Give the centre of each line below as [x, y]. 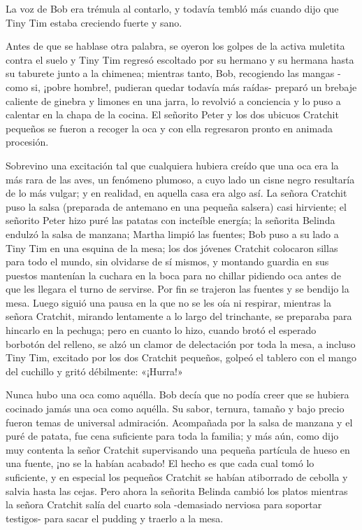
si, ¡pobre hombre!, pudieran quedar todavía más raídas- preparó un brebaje [194, 86]
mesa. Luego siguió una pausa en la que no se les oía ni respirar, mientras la [168, 302]
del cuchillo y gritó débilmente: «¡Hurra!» [94, 371]
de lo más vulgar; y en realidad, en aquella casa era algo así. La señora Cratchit [176, 193]
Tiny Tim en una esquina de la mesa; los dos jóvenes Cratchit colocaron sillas [172, 247]
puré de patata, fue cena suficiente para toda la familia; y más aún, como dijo [172, 436]
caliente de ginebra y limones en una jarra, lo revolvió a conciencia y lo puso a [173, 100]
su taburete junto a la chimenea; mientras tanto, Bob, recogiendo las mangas [170, 73]
